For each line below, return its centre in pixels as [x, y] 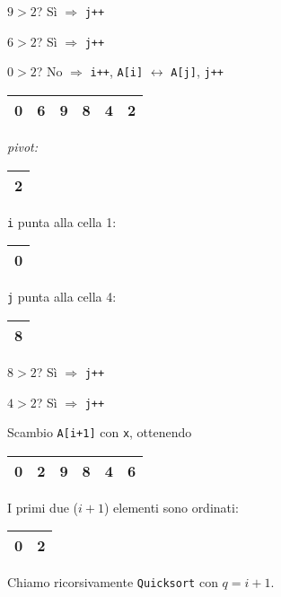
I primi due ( [43, 507]
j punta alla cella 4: [62, 297]
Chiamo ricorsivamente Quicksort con [113, 582]
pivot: [22, 146]
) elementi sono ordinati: [171, 507]
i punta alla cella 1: [62, 221]
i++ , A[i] [117, 71]
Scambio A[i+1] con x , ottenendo [100, 432]
